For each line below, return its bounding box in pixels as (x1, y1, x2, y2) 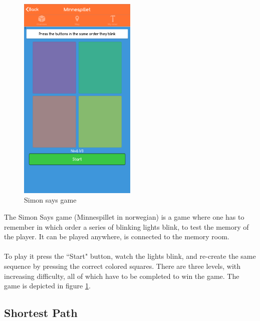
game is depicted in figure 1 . (4, 280, 91, 291)
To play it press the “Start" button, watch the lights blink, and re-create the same (4, 251, 256, 261)
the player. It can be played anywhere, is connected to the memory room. (4, 231, 229, 242)
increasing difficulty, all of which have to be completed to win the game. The (4, 270, 239, 281)
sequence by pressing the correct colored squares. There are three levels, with (4, 260, 241, 271)
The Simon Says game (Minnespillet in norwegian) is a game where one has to (4, 212, 244, 222)
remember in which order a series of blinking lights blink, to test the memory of (4, 221, 249, 232)
